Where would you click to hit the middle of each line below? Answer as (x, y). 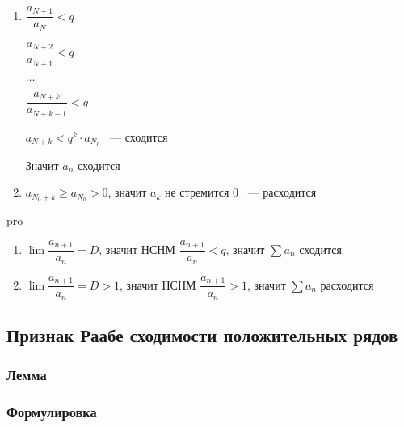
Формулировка (52, 412)
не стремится (197, 192)
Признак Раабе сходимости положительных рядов (202, 334)
